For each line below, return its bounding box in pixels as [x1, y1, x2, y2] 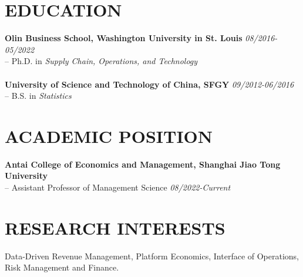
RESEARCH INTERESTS [5, 215, 225, 239]
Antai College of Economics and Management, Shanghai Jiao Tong [5, 158, 281, 170]
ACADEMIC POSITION [5, 124, 213, 148]
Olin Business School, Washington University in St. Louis [5, 32, 243, 44]
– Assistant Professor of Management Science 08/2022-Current [5, 181, 231, 193]
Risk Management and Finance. [5, 261, 119, 273]
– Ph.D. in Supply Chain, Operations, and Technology [5, 55, 198, 67]
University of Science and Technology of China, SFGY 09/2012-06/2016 [5, 78, 294, 90]
